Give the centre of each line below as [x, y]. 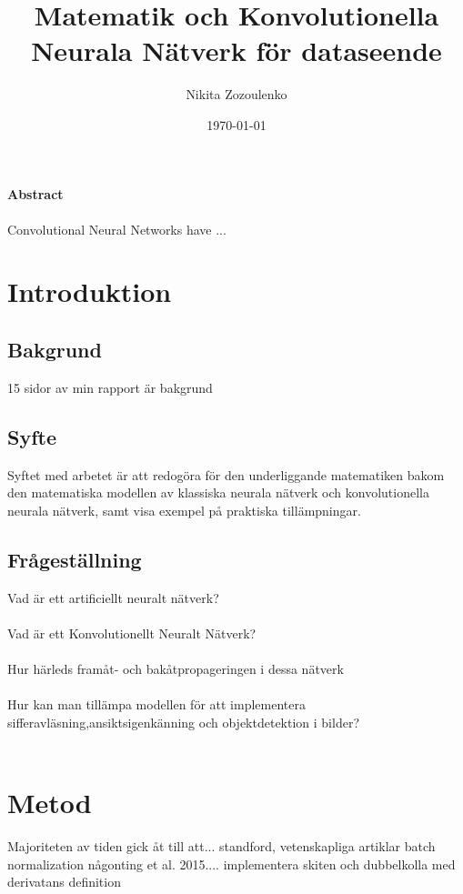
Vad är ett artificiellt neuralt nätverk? [113, 597]
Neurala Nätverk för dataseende [237, 50]
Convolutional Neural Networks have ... [117, 229]
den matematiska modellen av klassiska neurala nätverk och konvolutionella [218, 492]
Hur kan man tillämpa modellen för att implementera [156, 704]
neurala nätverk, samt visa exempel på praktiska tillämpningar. [184, 510]
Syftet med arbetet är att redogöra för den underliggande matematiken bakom [226, 474]
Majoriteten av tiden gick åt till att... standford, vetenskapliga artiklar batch [221, 846]
